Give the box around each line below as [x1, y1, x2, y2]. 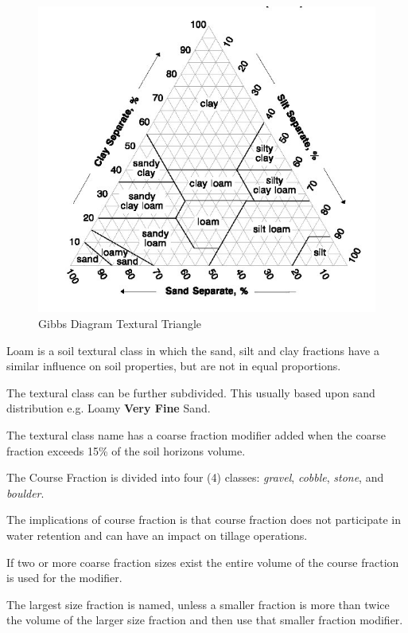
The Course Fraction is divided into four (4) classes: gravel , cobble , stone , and [6, 469, 384, 486]
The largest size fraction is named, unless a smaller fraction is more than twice [6, 596, 390, 612]
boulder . [6, 484, 45, 501]
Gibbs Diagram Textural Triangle [38, 315, 202, 332]
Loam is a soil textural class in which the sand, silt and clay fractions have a [6, 342, 379, 358]
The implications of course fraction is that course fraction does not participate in [6, 511, 402, 528]
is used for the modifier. [6, 569, 122, 586]
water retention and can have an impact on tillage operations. [6, 526, 308, 543]
